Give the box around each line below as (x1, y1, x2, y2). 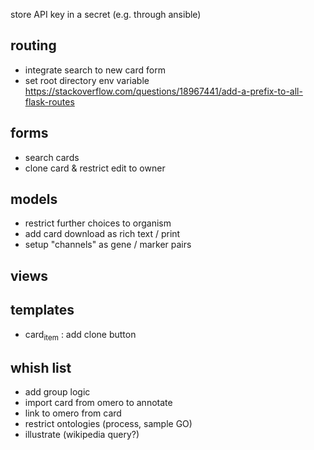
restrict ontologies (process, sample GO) (24, 418, 193, 430)
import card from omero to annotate (24, 397, 173, 409)
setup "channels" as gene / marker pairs (24, 239, 192, 251)
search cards (24, 151, 80, 163)
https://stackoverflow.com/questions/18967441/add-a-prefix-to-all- (24, 85, 303, 97)
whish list (10, 359, 72, 376)
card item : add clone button (24, 328, 137, 343)
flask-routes (24, 95, 75, 108)
